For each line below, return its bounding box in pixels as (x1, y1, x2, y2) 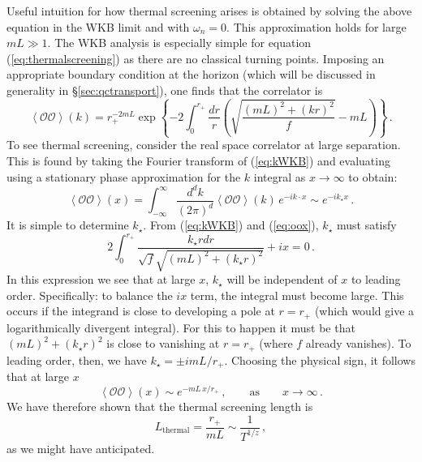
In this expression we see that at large (6, 271, 196, 288)
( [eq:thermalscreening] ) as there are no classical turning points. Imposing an (6, 49, 385, 66)
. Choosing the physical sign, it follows (224, 351, 416, 368)
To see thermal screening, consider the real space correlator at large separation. (6, 136, 401, 153)
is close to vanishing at (106, 335, 220, 352)
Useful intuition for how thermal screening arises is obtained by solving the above (6, 2, 412, 19)
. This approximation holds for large (226, 18, 407, 35)
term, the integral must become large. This (190, 286, 404, 303)
